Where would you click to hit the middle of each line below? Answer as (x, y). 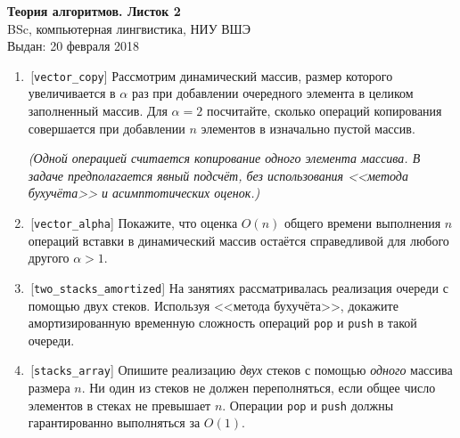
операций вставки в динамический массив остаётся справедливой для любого (238, 240)
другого (49, 258)
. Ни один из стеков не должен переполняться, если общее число (259, 387)
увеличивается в (72, 93)
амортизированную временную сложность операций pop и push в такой (222, 323)
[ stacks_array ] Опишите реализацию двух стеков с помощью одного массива (242, 370)
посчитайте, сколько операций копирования (324, 111)
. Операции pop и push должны (308, 405)
